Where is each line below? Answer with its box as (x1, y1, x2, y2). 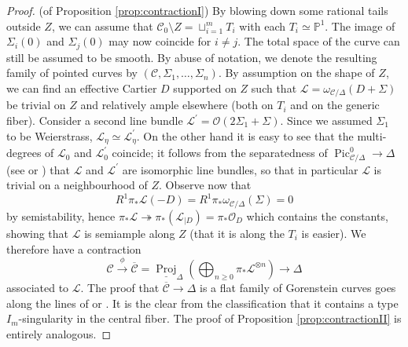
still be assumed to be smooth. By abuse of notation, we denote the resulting (6, 49, 377, 65)
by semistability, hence (6, 207, 116, 224)
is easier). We (301, 225, 366, 241)
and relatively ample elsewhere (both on (80, 97, 274, 113)
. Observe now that (159, 177, 252, 193)
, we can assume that (51, 17, 153, 34)
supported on (173, 79, 237, 96)
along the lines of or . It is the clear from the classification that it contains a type (6, 294, 399, 311)
